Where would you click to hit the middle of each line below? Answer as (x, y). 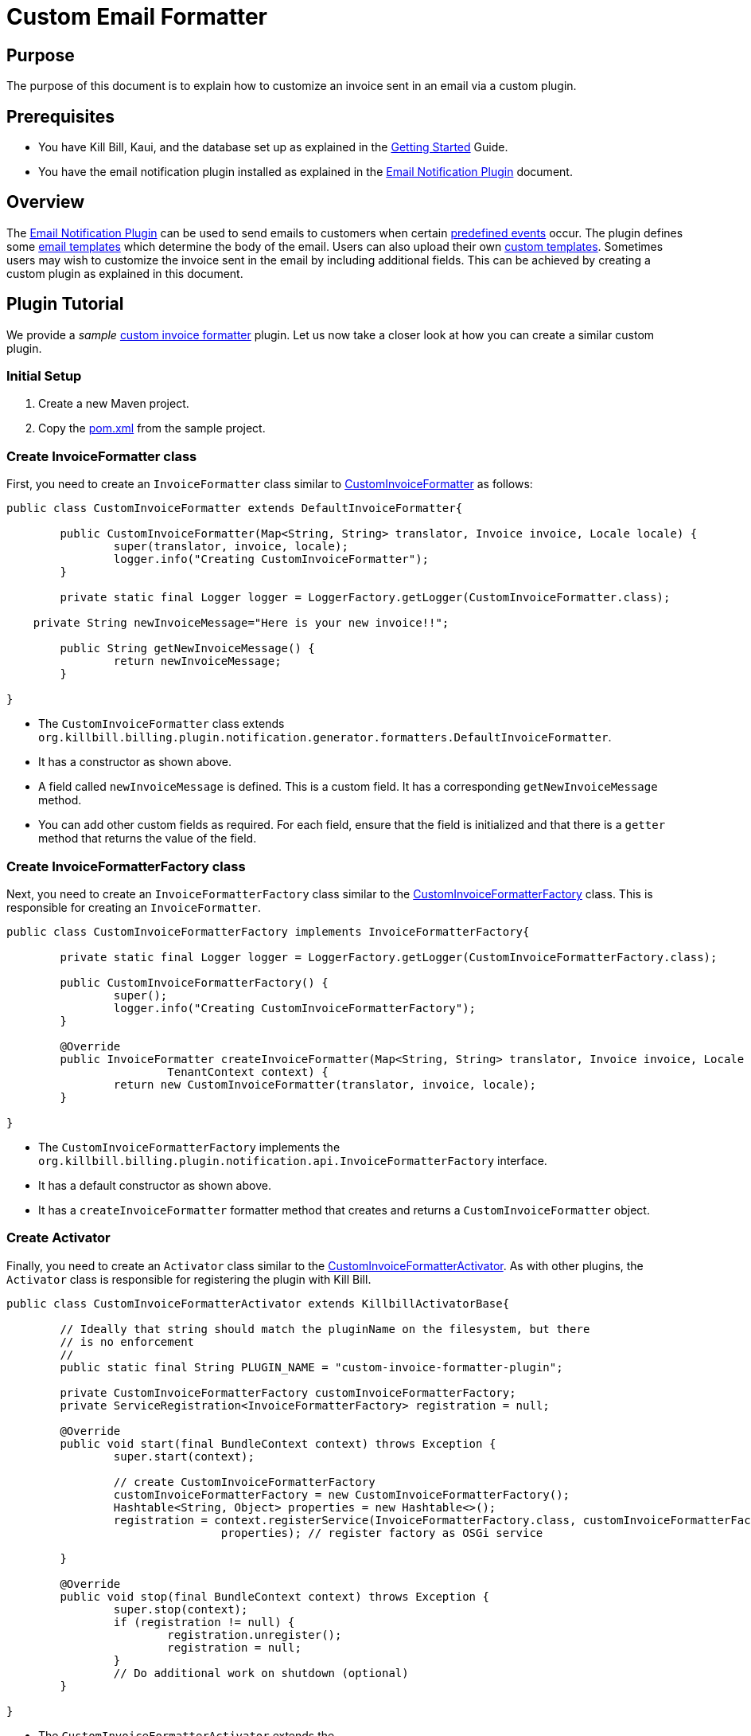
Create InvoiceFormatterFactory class (126, 866)
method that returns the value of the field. (148, 839)
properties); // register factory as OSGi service (382, 1533)
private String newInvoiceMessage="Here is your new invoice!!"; (241, 623)
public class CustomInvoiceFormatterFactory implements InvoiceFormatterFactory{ (268, 931)
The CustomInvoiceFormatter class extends (161, 724)
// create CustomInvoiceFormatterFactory (244, 1482)
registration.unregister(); (255, 1634)
